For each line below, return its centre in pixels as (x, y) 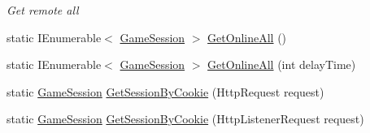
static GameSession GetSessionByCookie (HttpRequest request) (165, 91)
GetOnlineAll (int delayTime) (282, 64)
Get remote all (43, 10)
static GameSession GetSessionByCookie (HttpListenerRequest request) (185, 119)
